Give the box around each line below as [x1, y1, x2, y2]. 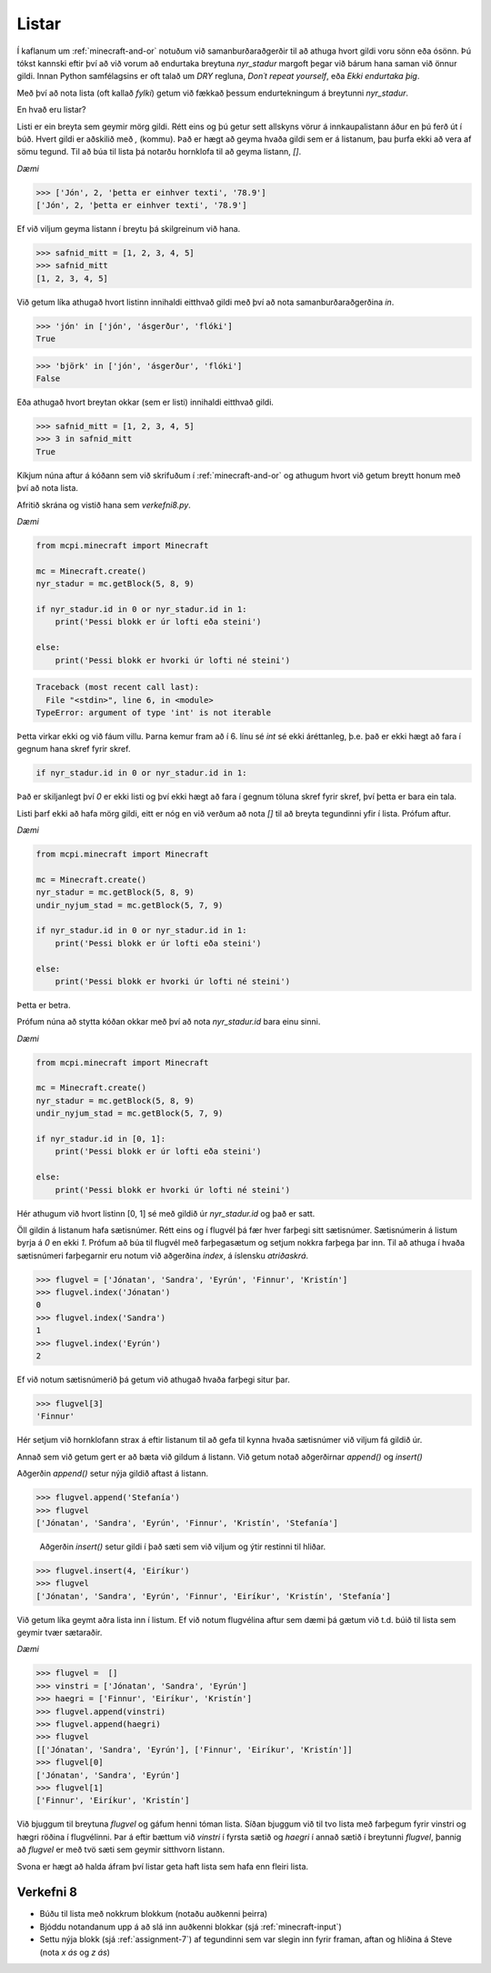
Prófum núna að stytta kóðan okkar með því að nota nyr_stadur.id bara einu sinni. [16, 1017, 321, 1027]
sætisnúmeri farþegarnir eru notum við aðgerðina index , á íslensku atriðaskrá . [16, 1250, 309, 1261]
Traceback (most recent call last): [35, 682, 200, 693]
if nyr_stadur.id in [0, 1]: [35, 1134, 166, 1144]
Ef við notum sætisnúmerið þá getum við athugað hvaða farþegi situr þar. [16, 1374, 290, 1386]
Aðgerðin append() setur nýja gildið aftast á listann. [16, 1468, 209, 1479]
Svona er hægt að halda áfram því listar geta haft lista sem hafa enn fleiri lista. [16, 1860, 309, 1872]
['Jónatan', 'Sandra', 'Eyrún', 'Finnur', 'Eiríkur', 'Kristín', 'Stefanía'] [35, 1591, 391, 1601]
